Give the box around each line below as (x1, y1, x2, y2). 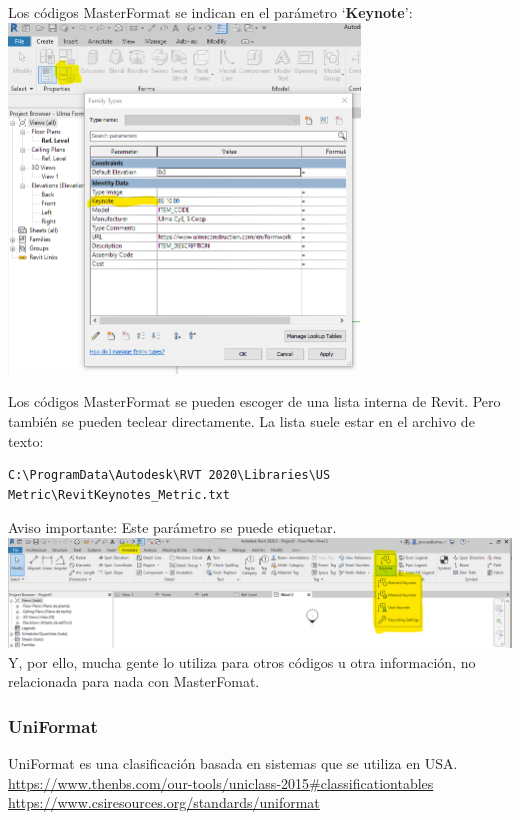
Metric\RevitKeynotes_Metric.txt (8, 487, 230, 502)
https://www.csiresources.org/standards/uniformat (8, 792, 320, 813)
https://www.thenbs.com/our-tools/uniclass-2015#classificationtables (8, 772, 434, 793)
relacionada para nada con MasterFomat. (8, 671, 260, 692)
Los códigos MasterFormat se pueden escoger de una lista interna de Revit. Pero (8, 391, 501, 412)
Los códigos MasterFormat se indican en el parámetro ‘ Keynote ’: (8, 2, 413, 22)
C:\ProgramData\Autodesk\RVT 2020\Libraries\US (8, 468, 331, 483)
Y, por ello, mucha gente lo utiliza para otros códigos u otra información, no (8, 651, 476, 672)
